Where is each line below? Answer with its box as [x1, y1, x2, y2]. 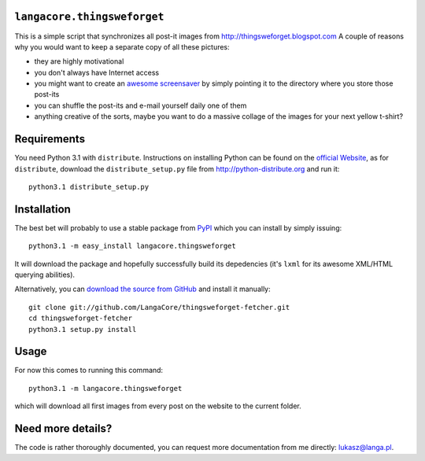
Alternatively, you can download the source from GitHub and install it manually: [14, 284, 271, 294]
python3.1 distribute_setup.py [28, 182, 150, 191]
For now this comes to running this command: [14, 366, 164, 375]
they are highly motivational [34, 57, 124, 66]
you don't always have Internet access [34, 68, 160, 77]
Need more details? [14, 422, 113, 436]
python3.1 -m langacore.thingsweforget [28, 384, 183, 393]
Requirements [14, 132, 86, 146]
